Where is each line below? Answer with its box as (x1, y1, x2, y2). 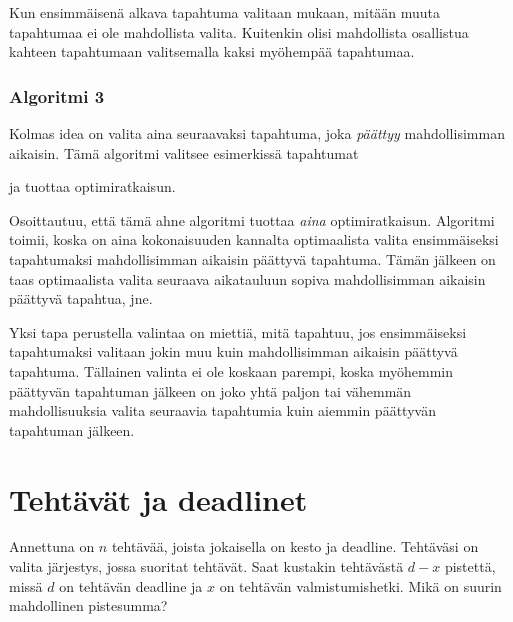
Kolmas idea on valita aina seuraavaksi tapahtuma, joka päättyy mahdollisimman (9, 123, 505, 143)
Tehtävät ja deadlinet (9, 478, 308, 519)
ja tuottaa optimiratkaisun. (9, 176, 176, 197)
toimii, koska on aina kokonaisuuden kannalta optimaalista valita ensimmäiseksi (9, 229, 499, 250)
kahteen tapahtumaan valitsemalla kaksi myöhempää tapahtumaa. (9, 41, 415, 62)
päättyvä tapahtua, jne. (9, 288, 153, 309)
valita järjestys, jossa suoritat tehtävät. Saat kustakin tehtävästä (9, 556, 404, 577)
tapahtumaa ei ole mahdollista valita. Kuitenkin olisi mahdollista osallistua (9, 21, 469, 42)
